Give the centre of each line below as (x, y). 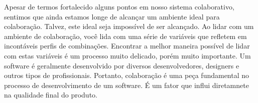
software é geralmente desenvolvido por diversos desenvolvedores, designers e (122, 65)
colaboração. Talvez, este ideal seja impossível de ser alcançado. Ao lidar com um (129, 26)
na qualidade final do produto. (51, 95)
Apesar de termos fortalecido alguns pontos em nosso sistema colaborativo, (119, 6)
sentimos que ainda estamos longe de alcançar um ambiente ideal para (112, 16)
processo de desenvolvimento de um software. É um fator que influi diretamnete (126, 85)
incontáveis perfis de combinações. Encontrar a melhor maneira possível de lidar (127, 46)
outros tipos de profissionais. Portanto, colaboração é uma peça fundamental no (127, 75)
